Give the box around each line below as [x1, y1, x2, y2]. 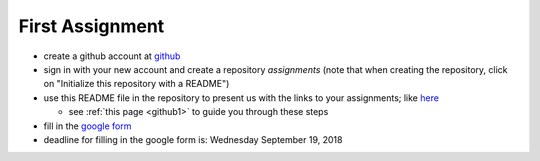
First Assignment [18, 15, 165, 37]
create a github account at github [43, 50, 181, 62]
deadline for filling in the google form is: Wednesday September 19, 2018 [43, 133, 343, 145]
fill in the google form [43, 120, 132, 132]
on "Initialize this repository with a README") [43, 78, 230, 90]
